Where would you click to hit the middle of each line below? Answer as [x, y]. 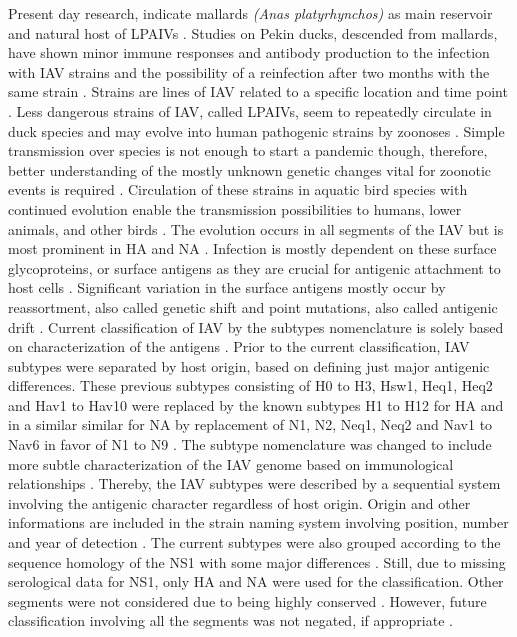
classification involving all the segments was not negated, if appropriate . [230, 620]
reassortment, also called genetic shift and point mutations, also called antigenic [253, 306]
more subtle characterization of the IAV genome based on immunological [231, 463]
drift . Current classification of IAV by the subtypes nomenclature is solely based [256, 326]
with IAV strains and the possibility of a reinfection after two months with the [249, 71]
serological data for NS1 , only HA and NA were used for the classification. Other [256, 581]
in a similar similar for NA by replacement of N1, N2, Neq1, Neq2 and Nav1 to [250, 424]
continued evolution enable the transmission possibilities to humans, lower [235, 208]
